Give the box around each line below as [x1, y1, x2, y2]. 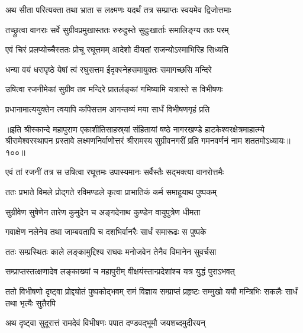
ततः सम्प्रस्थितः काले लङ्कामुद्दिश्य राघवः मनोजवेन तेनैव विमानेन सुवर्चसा [5, 245, 217, 257]
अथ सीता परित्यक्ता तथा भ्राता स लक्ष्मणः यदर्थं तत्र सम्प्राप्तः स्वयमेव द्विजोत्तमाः [5, 4, 231, 15]
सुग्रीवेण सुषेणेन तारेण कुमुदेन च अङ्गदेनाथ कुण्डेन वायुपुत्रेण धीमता [5, 205, 201, 218]
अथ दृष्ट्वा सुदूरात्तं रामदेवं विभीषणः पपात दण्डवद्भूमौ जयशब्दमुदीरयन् [5, 316, 205, 329]
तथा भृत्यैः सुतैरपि [5, 296, 56, 309]
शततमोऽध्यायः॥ [244, 134, 291, 147]
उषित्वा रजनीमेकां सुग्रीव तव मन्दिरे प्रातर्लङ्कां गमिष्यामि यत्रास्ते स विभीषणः [5, 83, 223, 95]
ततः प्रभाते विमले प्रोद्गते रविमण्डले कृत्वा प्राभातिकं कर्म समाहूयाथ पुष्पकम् [5, 185, 217, 198]
